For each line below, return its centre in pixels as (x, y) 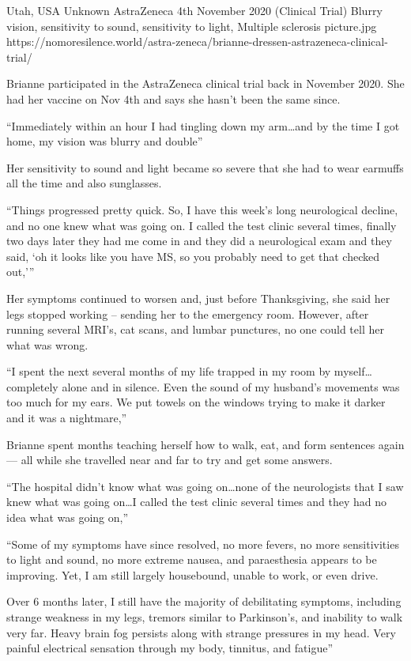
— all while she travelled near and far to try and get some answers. (170, 460)
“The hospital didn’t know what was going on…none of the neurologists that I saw (205, 486)
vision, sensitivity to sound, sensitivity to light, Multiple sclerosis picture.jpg (192, 26)
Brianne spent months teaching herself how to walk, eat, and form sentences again (205, 444)
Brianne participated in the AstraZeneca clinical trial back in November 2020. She (205, 83)
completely (32, 386)
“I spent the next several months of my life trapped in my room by (169, 371)
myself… (353, 371)
